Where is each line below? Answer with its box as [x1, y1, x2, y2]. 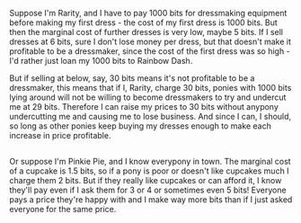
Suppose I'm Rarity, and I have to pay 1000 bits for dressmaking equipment [9, 8, 288, 18]
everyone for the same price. [9, 204, 117, 215]
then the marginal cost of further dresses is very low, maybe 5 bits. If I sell [9, 27, 283, 37]
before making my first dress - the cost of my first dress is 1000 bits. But [9, 17, 279, 28]
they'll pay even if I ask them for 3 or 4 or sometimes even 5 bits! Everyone [9, 184, 287, 196]
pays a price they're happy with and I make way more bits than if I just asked [9, 194, 293, 205]
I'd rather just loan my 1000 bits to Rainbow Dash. [9, 56, 193, 66]
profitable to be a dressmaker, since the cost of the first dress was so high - [9, 46, 290, 57]
